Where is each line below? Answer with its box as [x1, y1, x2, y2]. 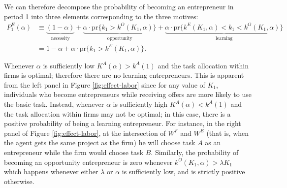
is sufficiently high [113, 99, 168, 109]
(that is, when [206, 127, 249, 138]
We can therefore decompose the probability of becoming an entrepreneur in [4, 1, 234, 11]
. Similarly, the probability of [151, 147, 239, 157]
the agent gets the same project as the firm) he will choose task [4, 137, 195, 148]
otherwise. [4, 176, 34, 186]
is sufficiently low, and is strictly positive [122, 166, 245, 177]
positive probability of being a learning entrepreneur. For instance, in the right [4, 118, 241, 128]
